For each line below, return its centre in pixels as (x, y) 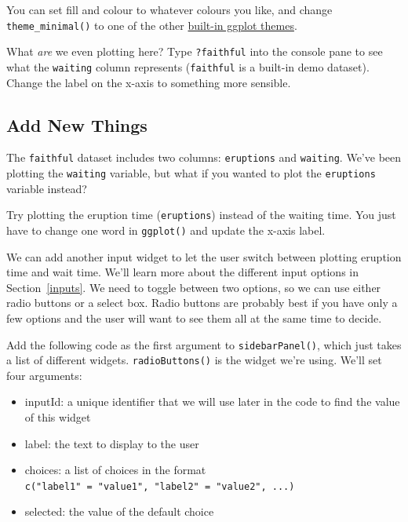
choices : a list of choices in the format (115, 470)
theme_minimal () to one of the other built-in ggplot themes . (152, 25)
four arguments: (44, 375)
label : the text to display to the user (112, 443)
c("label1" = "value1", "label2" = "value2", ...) (160, 486)
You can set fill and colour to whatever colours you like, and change (169, 9)
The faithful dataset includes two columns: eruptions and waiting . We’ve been (204, 157)
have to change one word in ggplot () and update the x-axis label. (166, 230)
